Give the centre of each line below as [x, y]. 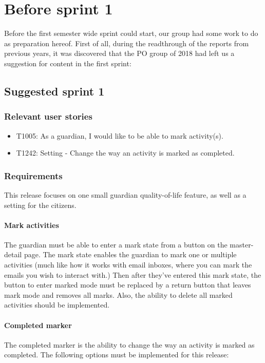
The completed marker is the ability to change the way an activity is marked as [129, 344]
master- [242, 244]
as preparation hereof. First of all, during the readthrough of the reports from [127, 43]
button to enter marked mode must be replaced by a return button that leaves [128, 285]
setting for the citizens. [40, 205]
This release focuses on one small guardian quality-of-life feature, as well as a [125, 194]
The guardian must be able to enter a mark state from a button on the [116, 244]
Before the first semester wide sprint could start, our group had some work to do [131, 33]
